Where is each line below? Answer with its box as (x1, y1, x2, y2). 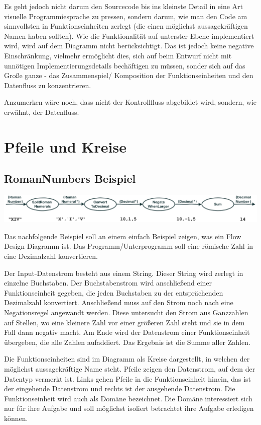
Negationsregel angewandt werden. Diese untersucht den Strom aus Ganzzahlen (4, 307, 248, 317)
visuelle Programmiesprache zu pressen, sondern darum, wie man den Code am (4, 11, 247, 21)
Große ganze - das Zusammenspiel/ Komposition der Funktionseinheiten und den (4, 70, 253, 81)
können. (4, 412, 28, 423)
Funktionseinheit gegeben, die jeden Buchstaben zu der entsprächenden (4, 287, 223, 298)
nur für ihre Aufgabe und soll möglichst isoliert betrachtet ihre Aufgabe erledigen (4, 403, 254, 413)
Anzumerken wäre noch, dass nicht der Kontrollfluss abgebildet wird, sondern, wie (4, 97, 257, 107)
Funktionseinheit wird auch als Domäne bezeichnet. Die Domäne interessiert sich (4, 393, 252, 403)
